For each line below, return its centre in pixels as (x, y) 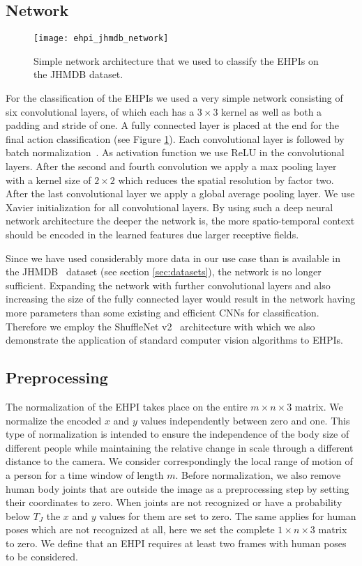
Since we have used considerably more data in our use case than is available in (173, 258)
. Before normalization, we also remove (258, 474)
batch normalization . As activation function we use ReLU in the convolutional (175, 152)
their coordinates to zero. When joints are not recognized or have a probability (174, 502)
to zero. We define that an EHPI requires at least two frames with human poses (176, 543)
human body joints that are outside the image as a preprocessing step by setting (178, 488)
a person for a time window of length (85, 474)
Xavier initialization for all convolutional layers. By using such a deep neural (169, 207)
